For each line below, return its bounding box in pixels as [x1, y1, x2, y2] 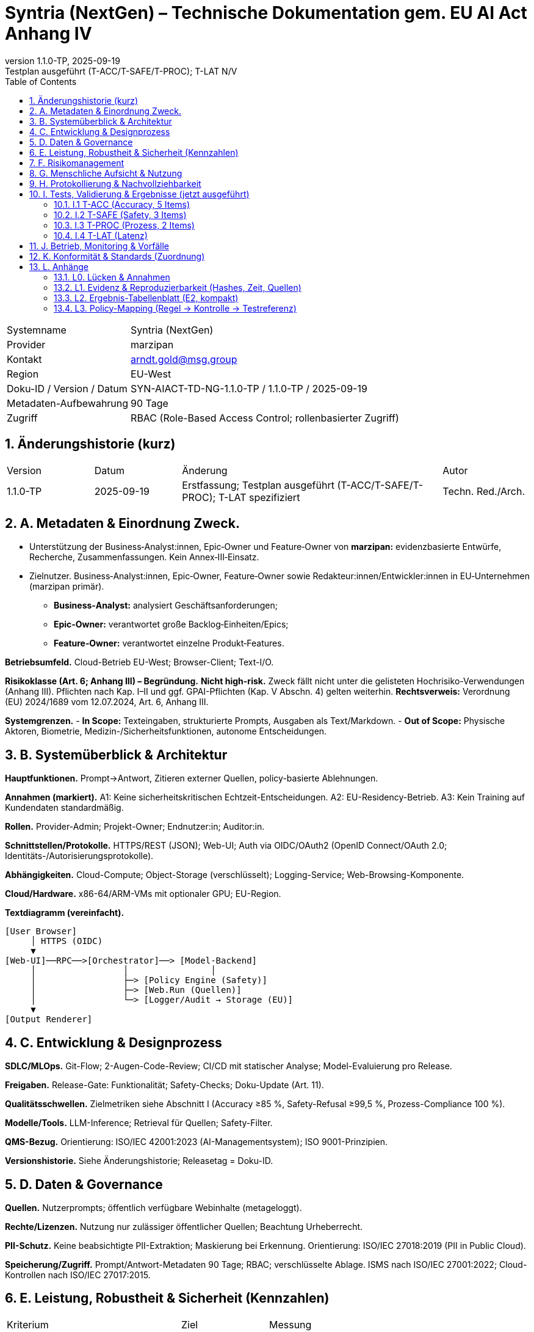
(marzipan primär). [29, 581, 104, 592]
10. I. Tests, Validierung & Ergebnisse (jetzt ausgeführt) [29, 188, 250, 199]
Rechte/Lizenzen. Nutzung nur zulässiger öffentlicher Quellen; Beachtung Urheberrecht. [5, 1221, 363, 1232]
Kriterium [7, 1318, 49, 1331]
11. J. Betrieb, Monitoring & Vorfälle [29, 240, 169, 251]
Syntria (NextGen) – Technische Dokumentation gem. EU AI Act [5, 2, 527, 23]
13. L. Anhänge [29, 261, 88, 272]
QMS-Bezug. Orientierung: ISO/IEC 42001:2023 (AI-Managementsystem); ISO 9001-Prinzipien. [5, 1136, 388, 1147]
